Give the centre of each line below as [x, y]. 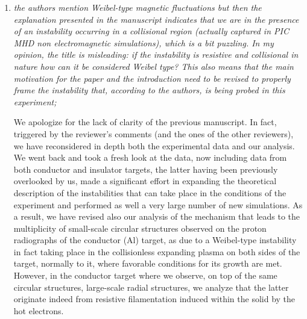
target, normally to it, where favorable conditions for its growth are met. [148, 263]
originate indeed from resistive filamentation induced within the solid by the [154, 299]
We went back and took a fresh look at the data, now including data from [150, 157]
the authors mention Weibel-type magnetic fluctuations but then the [138, 7]
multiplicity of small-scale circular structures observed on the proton [140, 228]
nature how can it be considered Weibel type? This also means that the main [153, 66]
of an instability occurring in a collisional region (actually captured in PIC [151, 31]
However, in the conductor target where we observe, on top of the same [145, 275]
